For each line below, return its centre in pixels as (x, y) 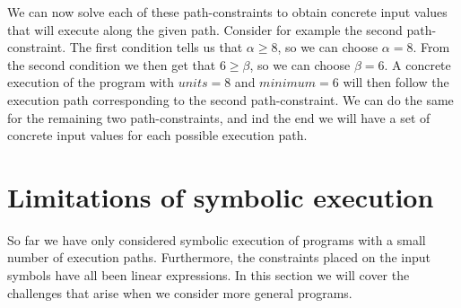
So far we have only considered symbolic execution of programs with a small (217, 239)
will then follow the (396, 82)
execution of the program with (91, 82)
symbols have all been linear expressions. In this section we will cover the (209, 275)
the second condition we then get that (112, 64)
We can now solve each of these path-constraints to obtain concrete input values (227, 12)
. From (431, 47)
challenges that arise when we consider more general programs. (180, 292)
